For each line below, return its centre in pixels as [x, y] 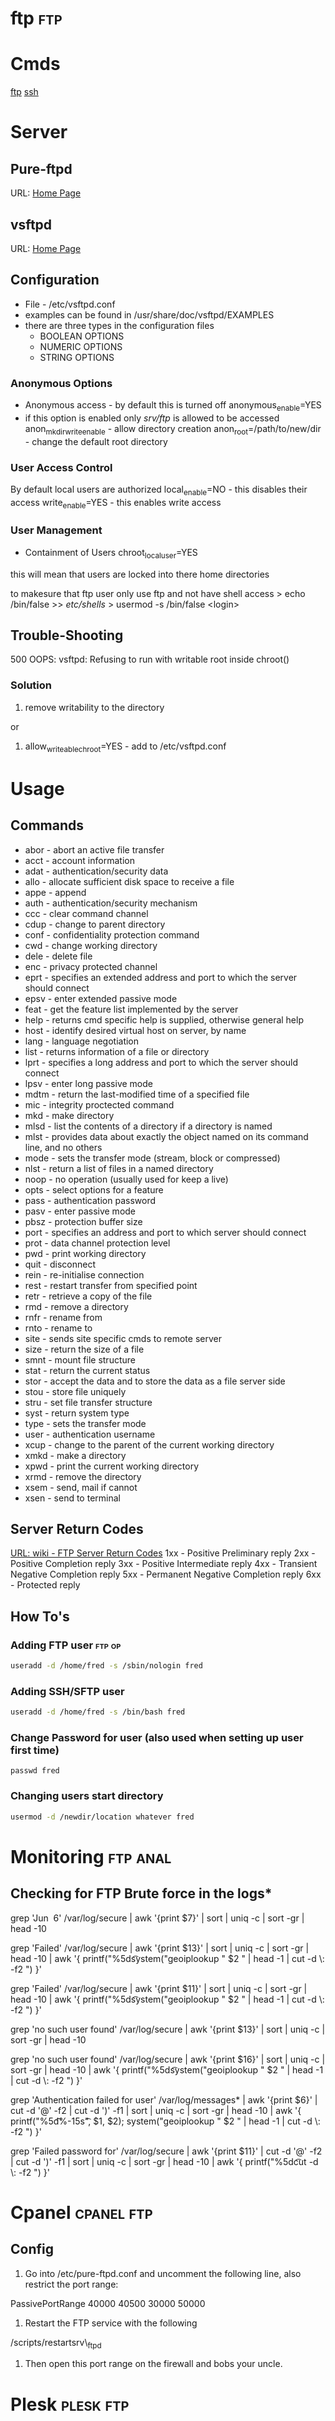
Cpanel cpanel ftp [81, 2212]
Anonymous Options [61, 383]
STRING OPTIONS [77, 357]
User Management [56, 530]
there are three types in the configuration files [119, 325]
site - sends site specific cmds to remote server [123, 1338]
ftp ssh [24, 92]
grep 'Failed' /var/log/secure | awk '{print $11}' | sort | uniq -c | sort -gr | [159, 1988]
